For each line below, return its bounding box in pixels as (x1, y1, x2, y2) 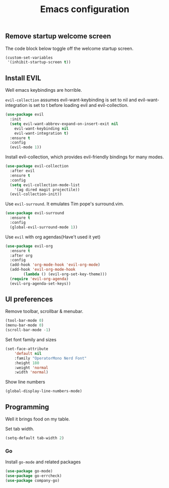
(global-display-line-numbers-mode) (5, 389, 82, 394)
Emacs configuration (40, 4, 130, 15)
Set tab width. (5, 426, 34, 432)
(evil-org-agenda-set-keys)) (10, 281, 71, 286)
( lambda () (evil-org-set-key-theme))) (23, 272, 107, 277)
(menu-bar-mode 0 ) (5, 323, 44, 328)
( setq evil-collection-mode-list (10, 182, 80, 188)
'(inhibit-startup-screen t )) (7, 59, 71, 65)
